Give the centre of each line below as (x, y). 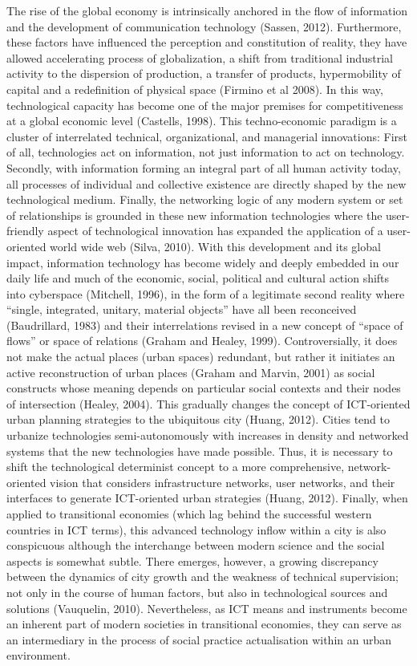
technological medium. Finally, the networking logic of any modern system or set (205, 199)
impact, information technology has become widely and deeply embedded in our (203, 262)
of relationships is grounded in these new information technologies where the (194, 215)
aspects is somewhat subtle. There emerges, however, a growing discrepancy (192, 560)
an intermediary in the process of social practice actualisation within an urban (199, 639)
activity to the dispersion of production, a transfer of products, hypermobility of (204, 73)
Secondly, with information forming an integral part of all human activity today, (204, 167)
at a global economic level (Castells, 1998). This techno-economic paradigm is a (202, 121)
